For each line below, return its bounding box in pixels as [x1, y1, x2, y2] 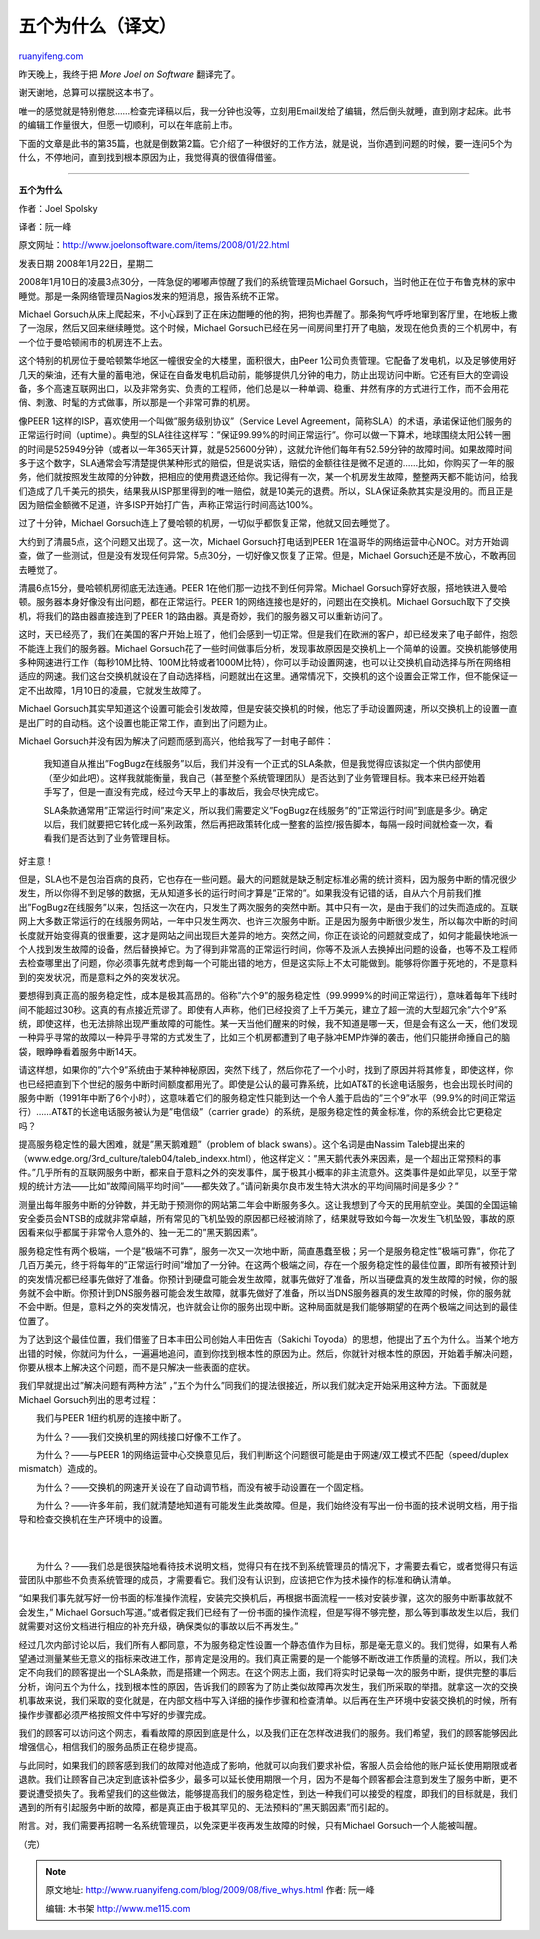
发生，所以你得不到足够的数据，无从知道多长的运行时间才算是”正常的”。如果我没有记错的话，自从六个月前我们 [18, 887, 474, 899]
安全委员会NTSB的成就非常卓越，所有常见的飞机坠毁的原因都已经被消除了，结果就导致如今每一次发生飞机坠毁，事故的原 [18, 1213, 515, 1225]
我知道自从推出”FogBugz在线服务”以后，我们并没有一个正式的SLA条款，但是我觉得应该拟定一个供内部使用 [43, 758, 482, 770]
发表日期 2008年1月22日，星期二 [18, 257, 154, 269]
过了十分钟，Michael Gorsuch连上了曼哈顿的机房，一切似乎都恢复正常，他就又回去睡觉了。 [18, 517, 395, 529]
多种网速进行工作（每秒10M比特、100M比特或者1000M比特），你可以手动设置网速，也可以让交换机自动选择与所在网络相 [18, 656, 512, 668]
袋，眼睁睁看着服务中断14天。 [18, 1045, 142, 1057]
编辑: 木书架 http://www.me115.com [45, 1902, 191, 1914]
